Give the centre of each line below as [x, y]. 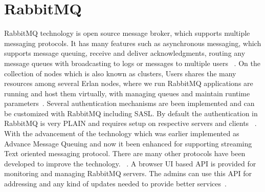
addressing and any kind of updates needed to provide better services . [115, 184]
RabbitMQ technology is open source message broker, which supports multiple [127, 33]
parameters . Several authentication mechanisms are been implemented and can [129, 103]
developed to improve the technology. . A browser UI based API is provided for [130, 163]
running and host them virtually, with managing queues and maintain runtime [127, 93]
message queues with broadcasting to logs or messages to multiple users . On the [132, 63]
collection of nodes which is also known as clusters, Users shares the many [120, 73]
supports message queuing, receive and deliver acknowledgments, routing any [125, 53]
